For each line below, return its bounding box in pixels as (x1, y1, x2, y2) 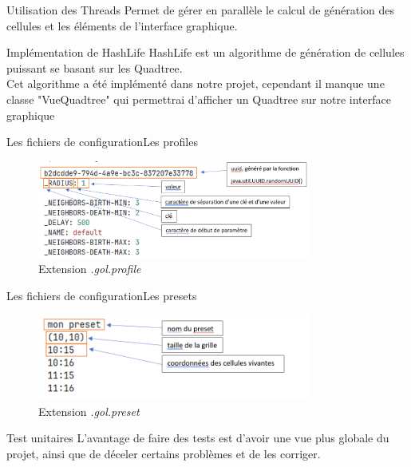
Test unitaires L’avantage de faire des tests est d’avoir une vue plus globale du (6, 429, 389, 446)
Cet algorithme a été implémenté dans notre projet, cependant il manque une (6, 75, 385, 92)
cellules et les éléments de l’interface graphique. (6, 17, 238, 34)
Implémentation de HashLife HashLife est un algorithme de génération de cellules (6, 44, 405, 61)
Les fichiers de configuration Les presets (6, 287, 197, 303)
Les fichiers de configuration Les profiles (6, 133, 198, 150)
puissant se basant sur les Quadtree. (6, 59, 183, 76)
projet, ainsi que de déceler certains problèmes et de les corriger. (6, 445, 321, 461)
